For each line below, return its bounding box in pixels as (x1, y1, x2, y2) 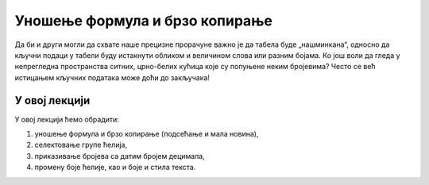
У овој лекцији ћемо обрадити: (14, 114, 119, 124)
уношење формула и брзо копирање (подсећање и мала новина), (34, 129, 259, 139)
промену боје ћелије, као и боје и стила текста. (34, 163, 196, 172)
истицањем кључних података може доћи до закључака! (14, 72, 211, 83)
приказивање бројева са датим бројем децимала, (34, 151, 206, 160)
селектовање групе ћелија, (34, 140, 127, 150)
